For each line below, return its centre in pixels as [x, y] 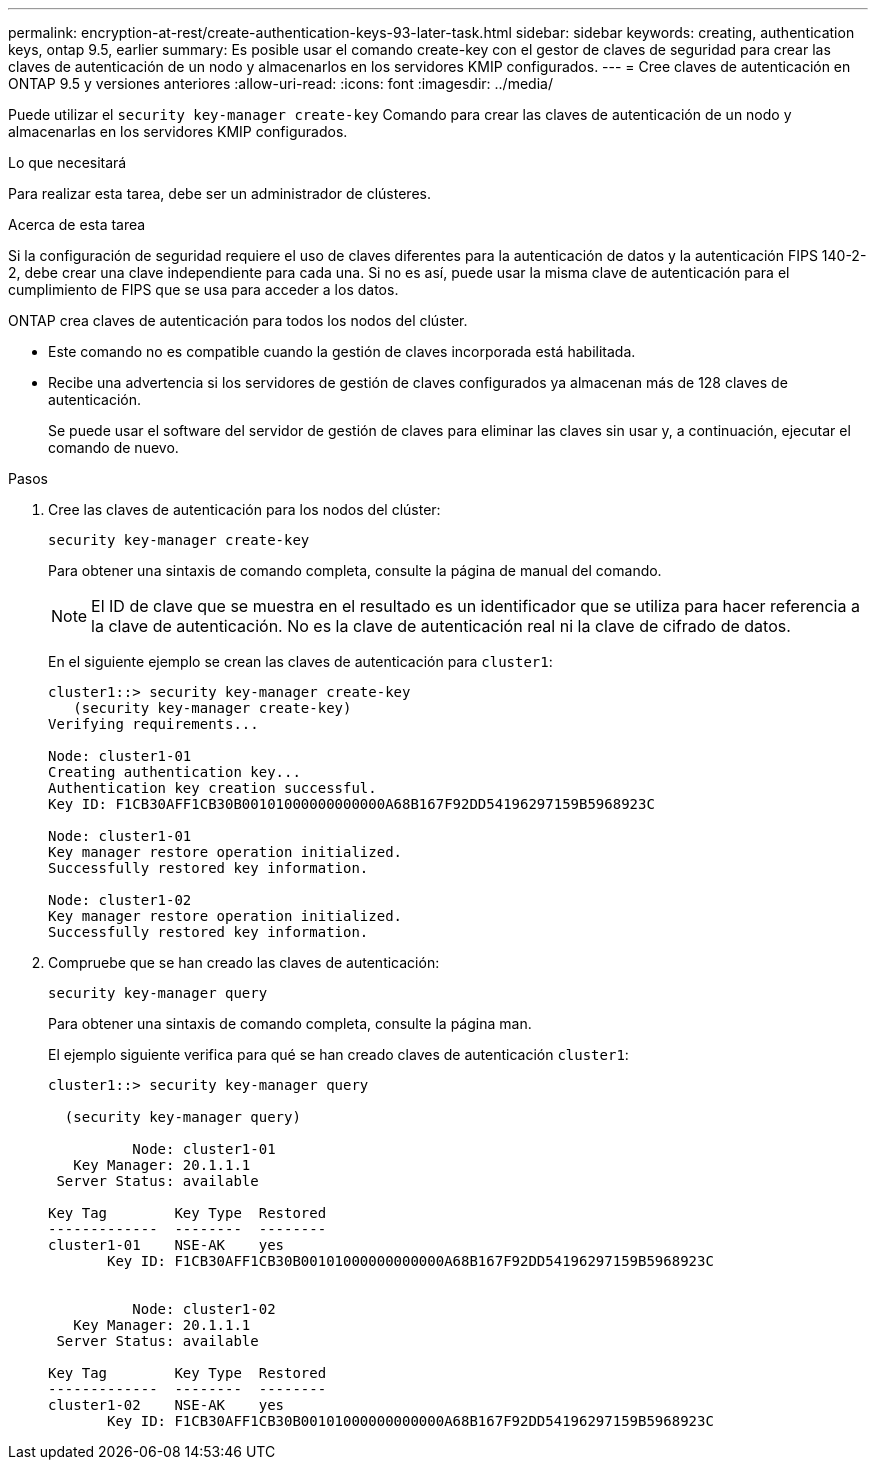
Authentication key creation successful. [212, 788]
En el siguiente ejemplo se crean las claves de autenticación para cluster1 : [300, 661]
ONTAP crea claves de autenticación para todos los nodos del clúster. [238, 320]
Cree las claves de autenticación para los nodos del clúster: [244, 509]
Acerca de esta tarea [77, 224]
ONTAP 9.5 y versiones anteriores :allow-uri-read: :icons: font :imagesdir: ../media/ [280, 83]
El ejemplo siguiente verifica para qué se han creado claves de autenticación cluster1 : [338, 1054]
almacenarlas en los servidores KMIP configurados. [178, 131]
